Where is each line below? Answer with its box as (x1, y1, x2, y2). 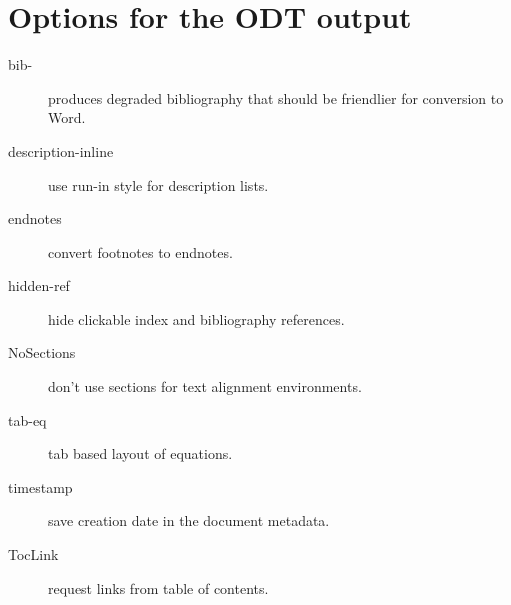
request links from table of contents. (48, 577, 269, 598)
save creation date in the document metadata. (48, 510, 330, 531)
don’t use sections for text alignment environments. (48, 376, 362, 397)
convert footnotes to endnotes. (48, 241, 233, 262)
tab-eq (8, 409, 47, 430)
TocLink (8, 544, 59, 565)
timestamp (8, 476, 73, 497)
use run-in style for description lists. (48, 174, 269, 195)
